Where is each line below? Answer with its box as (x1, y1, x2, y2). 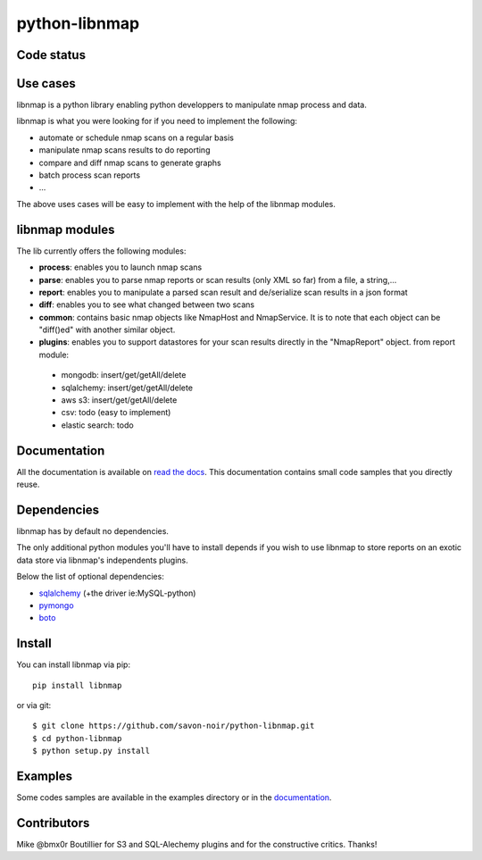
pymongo (38, 599, 75, 611)
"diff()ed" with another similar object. (38, 324, 176, 335)
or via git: (16, 700, 52, 711)
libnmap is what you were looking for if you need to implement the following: (16, 116, 298, 127)
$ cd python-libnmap (32, 733, 122, 743)
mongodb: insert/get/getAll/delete (61, 370, 187, 380)
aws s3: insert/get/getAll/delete (61, 395, 178, 405)
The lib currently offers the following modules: (16, 246, 187, 256)
